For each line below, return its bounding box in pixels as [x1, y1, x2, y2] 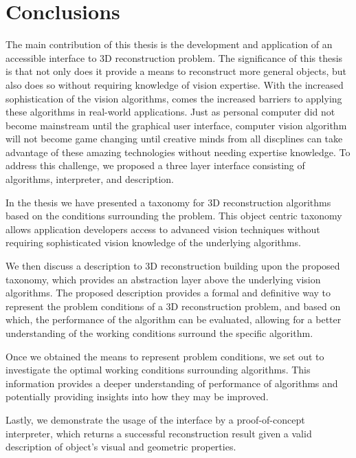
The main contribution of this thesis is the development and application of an [5, 37, 333, 52]
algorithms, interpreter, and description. [5, 172, 174, 186]
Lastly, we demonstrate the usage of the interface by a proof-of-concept [5, 412, 305, 426]
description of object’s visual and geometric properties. [5, 439, 236, 454]
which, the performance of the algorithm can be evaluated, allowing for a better [5, 312, 342, 327]
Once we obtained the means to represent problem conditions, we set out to [5, 349, 324, 363]
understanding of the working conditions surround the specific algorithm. [5, 326, 313, 340]
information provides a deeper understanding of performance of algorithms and [5, 375, 338, 390]
